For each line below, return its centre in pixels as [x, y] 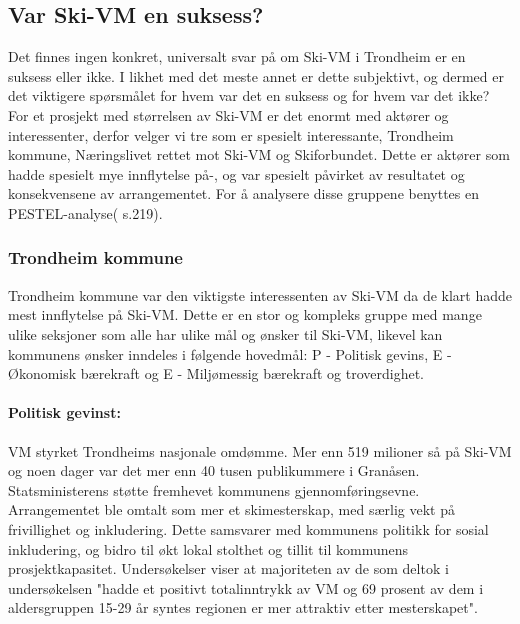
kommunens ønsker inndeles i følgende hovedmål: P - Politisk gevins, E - [230, 353]
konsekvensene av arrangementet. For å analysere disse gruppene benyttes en [243, 193]
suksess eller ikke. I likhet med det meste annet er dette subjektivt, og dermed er [256, 75]
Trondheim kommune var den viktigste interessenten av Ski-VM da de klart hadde [260, 294]
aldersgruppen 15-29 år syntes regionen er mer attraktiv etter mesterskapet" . [243, 607]
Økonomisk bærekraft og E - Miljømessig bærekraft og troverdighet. [216, 373]
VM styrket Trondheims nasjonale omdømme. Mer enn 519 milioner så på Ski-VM [260, 450]
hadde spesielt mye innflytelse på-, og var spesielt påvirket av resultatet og [236, 173]
